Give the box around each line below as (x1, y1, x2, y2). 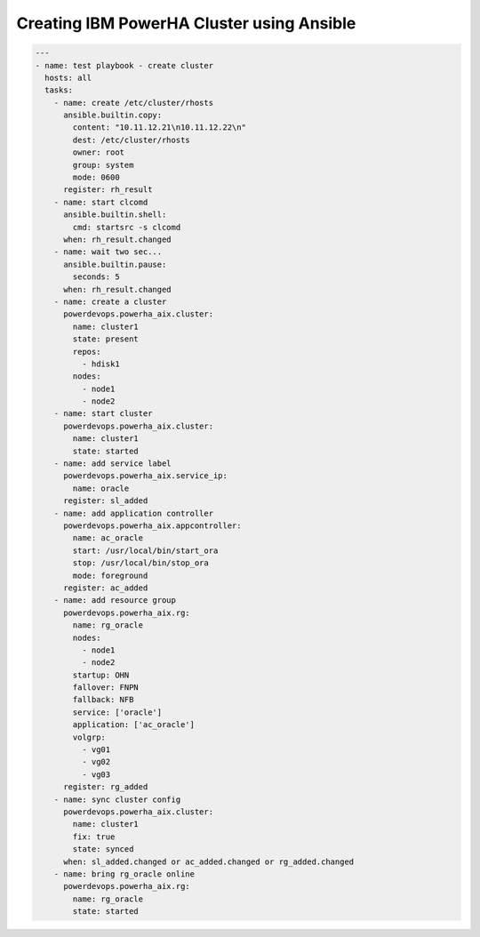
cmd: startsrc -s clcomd (72, 222, 181, 232)
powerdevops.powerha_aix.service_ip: (63, 471, 228, 481)
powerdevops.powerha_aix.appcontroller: (63, 520, 242, 531)
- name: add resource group (53, 596, 177, 605)
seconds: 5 (72, 272, 120, 282)
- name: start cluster (53, 409, 153, 419)
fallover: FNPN (72, 683, 140, 693)
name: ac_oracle (72, 533, 144, 543)
